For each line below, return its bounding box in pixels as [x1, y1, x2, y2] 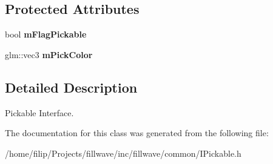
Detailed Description [5, 77, 138, 96]
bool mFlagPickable [5, 28, 87, 41]
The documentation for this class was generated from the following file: [5, 126, 269, 139]
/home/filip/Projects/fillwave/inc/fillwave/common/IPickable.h [5, 146, 241, 159]
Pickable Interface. [5, 106, 74, 119]
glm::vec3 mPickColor [5, 48, 93, 61]
